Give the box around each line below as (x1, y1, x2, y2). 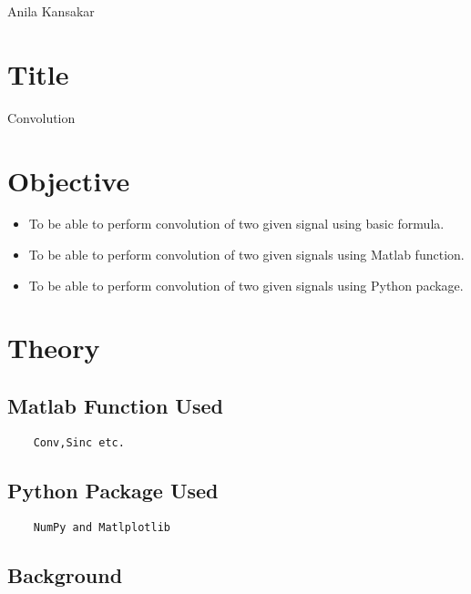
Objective (7, 161, 130, 199)
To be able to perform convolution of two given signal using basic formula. (28, 214, 445, 233)
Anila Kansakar (7, 2, 95, 20)
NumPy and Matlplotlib (33, 520, 170, 534)
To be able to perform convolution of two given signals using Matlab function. (28, 245, 465, 264)
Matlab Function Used (7, 391, 223, 419)
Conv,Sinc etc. (33, 435, 125, 449)
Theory (7, 329, 100, 366)
